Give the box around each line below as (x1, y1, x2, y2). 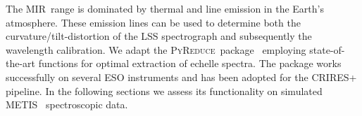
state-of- (309, 42, 345, 57)
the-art (6, 56, 36, 71)
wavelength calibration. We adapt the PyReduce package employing (6, 42, 306, 57)
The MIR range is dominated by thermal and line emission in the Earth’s (6, 1, 324, 15)
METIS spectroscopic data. (6, 97, 128, 112)
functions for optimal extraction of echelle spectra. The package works (38, 56, 342, 71)
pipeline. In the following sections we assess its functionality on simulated (6, 83, 323, 98)
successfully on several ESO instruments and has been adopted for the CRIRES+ (6, 69, 357, 84)
